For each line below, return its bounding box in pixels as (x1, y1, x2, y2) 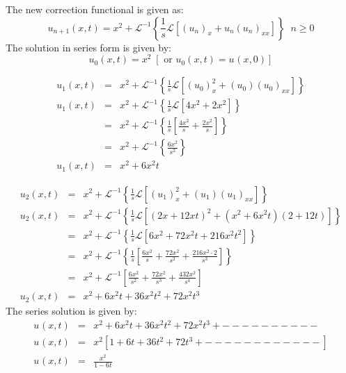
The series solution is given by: (6, 304, 137, 318)
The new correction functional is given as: (6, 2, 184, 16)
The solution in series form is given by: (6, 40, 171, 54)
